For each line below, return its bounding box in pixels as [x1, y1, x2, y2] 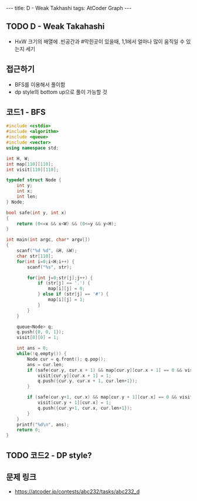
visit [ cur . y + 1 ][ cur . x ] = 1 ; [37, 400, 111, 406]
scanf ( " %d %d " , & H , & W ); [16, 248, 77, 254]
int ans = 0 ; [16, 346, 49, 351]
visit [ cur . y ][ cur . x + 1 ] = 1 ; [37, 373, 111, 379]
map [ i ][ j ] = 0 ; [47, 286, 85, 292]
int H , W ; [6, 155, 30, 161]
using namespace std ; [6, 145, 59, 151]
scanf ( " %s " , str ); [27, 264, 72, 270]
